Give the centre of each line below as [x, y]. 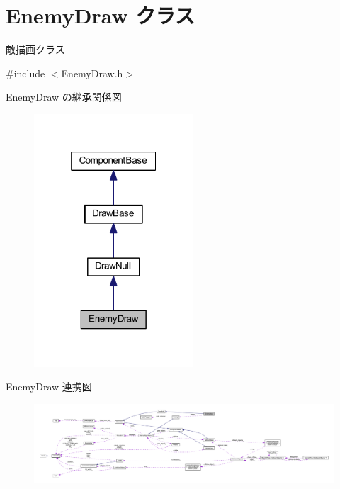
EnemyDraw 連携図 [49, 387]
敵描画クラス [35, 49]
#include [25, 73]
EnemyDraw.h [92, 73]
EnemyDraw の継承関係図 [64, 97]
